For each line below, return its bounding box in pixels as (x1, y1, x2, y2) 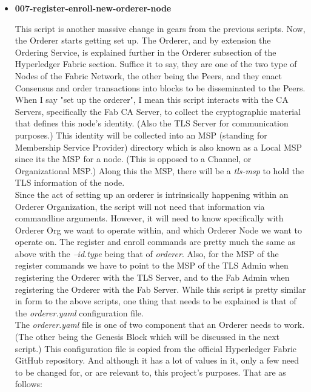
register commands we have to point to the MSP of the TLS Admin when (15, 259, 289, 272)
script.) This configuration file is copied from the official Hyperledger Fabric (15, 342, 297, 354)
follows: (15, 377, 42, 390)
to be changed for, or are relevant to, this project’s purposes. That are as (15, 365, 286, 378)
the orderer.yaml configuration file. (15, 306, 144, 319)
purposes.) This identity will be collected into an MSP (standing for (15, 128, 267, 141)
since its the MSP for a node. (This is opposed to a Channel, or (15, 152, 252, 165)
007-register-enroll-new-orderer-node (15, 2, 172, 14)
